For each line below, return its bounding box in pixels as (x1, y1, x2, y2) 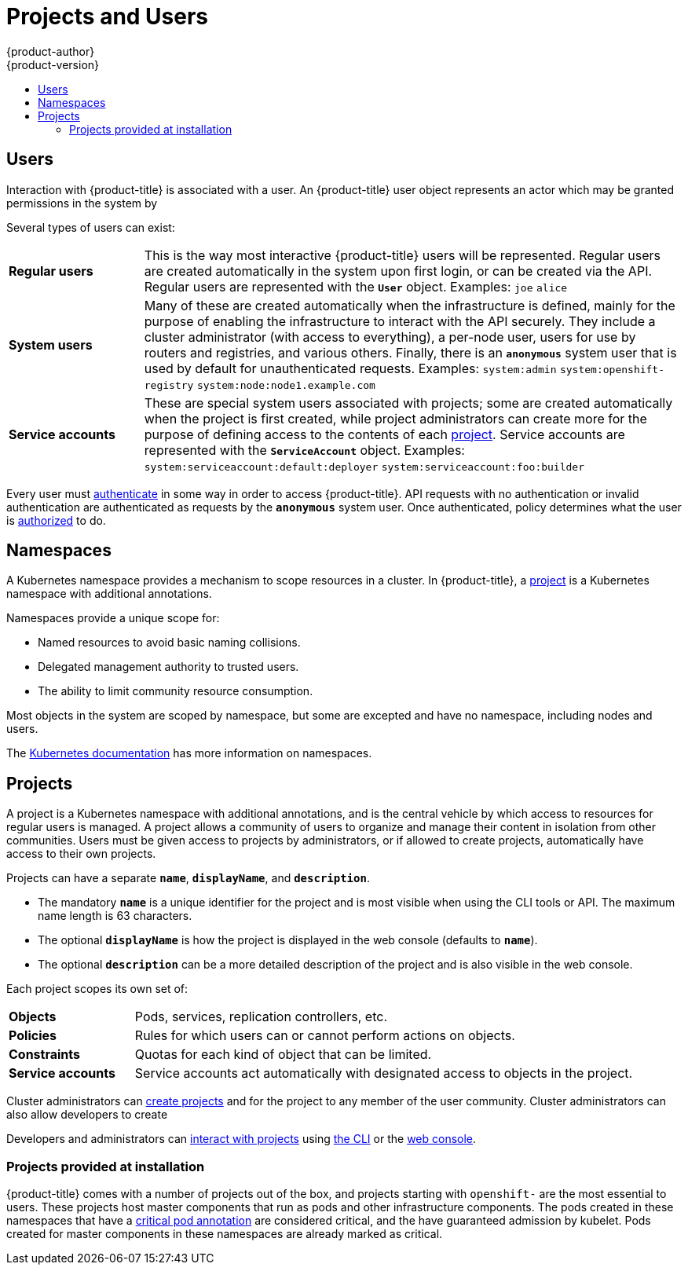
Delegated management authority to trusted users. (38, 660, 299, 674)
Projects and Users (6, 3, 209, 30)
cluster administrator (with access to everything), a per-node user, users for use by (144, 328, 636, 345)
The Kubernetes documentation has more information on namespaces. (6, 746, 372, 760)
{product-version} (6, 57, 100, 71)
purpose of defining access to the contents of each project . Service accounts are (144, 426, 625, 442)
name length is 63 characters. (38, 909, 192, 923)
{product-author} (6, 44, 95, 58)
